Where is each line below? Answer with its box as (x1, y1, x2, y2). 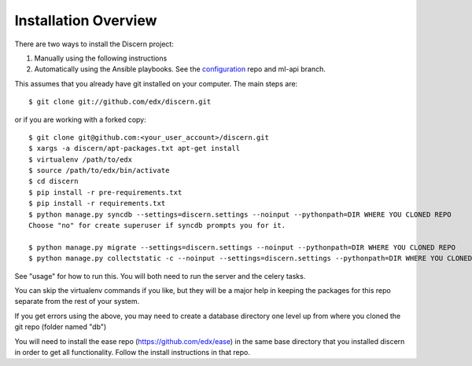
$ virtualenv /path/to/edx (28, 155, 133, 164)
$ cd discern (28, 177, 79, 186)
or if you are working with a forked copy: (14, 115, 147, 124)
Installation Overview (14, 12, 157, 29)
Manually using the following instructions (34, 53, 168, 63)
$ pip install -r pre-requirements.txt (28, 188, 183, 196)
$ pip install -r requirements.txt (28, 199, 166, 208)
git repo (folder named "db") (14, 322, 107, 331)
